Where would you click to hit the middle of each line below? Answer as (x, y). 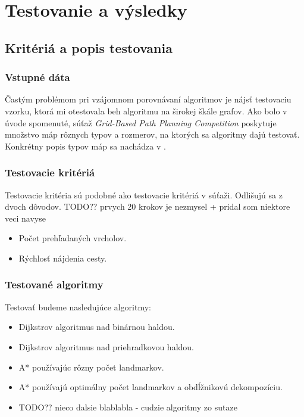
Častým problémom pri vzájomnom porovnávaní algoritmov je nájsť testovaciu (148, 99)
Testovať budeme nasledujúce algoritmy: (78, 306)
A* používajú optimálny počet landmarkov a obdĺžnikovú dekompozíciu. (151, 387)
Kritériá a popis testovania (89, 47)
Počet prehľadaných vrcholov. (73, 238)
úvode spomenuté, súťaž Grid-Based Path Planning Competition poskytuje (141, 122)
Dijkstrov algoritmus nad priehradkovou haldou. (106, 346)
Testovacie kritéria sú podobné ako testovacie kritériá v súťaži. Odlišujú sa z (144, 195)
